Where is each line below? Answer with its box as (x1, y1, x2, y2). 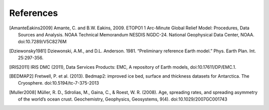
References (9, 7, 58, 18)
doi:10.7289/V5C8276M (18, 39, 67, 45)
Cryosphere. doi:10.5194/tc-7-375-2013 (18, 80, 99, 86)
